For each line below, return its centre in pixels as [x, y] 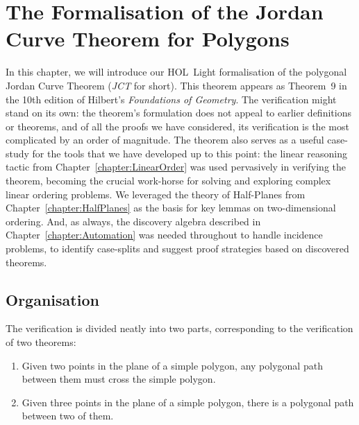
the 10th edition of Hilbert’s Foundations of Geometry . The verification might [171, 99]
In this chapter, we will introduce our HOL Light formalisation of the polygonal [176, 72]
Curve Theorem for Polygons [148, 38]
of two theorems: [41, 342]
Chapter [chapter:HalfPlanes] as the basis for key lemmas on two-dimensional [171, 208]
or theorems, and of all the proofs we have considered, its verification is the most [177, 126]
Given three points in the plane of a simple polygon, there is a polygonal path [188, 402]
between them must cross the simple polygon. [119, 379]
